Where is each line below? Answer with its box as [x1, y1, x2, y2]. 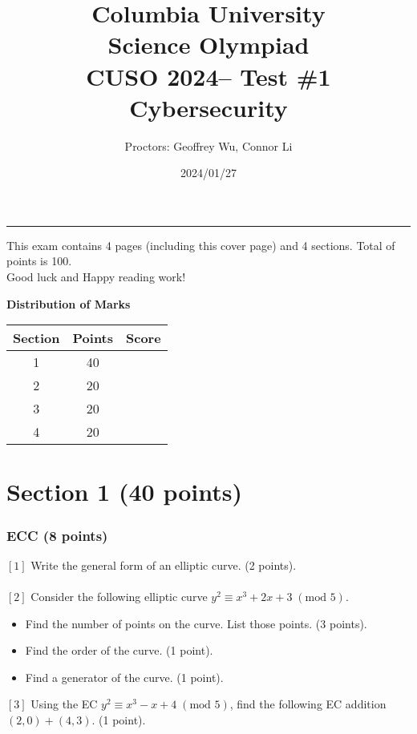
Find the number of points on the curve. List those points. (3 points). [25, 615, 367, 631]
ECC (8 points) [6, 525, 108, 545]
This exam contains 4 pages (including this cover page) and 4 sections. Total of [6, 236, 395, 253]
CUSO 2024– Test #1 [86, 59, 331, 92]
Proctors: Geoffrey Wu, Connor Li [124, 137, 293, 154]
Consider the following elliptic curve [30, 588, 208, 605]
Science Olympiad [107, 28, 310, 61]
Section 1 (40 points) [6, 475, 242, 508]
